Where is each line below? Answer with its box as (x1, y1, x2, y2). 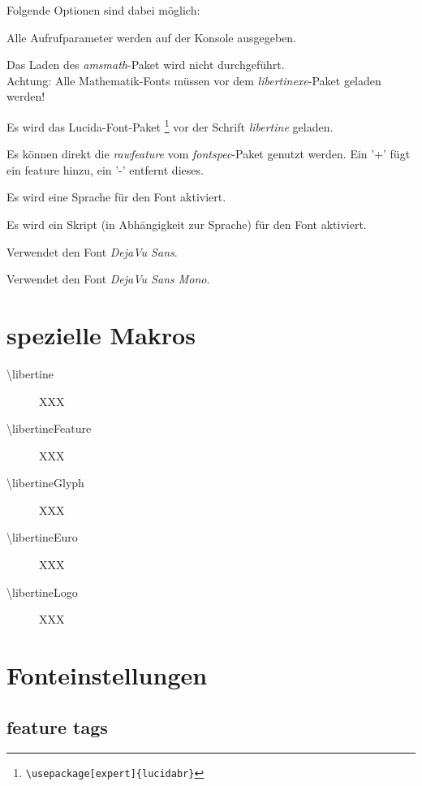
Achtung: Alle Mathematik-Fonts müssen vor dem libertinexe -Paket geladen (6, 71, 381, 89)
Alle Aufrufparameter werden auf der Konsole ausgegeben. (6, 28, 296, 45)
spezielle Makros (6, 317, 196, 351)
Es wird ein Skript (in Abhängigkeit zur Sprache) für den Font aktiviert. (6, 216, 367, 232)
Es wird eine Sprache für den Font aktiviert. (6, 188, 226, 205)
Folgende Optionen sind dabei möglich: (6, 2, 200, 18)
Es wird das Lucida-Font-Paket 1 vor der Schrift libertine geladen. (6, 115, 334, 135)
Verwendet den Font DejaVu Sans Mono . (6, 270, 210, 287)
